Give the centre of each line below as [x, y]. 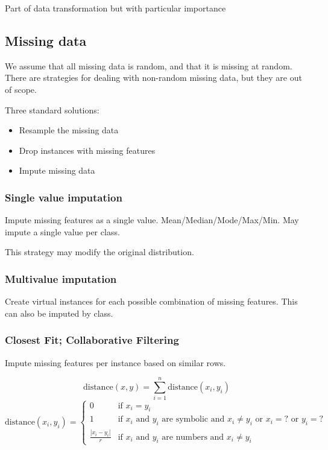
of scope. [21, 89]
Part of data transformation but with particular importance [115, 8]
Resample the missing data [69, 130]
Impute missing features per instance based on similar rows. [115, 362]
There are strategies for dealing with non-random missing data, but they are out [153, 78]
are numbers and [193, 437]
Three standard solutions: [52, 109]
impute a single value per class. [62, 231]
